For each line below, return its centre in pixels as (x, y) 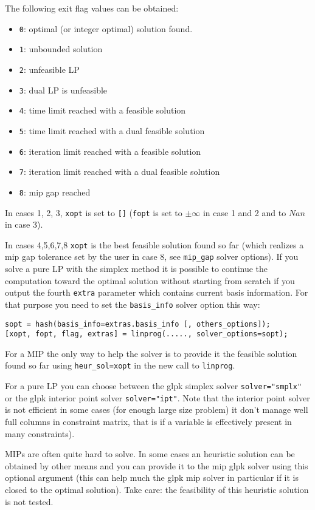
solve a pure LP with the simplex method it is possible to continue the (137, 269)
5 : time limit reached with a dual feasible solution (112, 130)
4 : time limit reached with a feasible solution (102, 110)
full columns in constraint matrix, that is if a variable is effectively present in (148, 422)
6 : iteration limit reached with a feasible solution (110, 151)
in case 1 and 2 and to (244, 212)
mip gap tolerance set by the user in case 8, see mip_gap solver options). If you (152, 257)
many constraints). (40, 433)
